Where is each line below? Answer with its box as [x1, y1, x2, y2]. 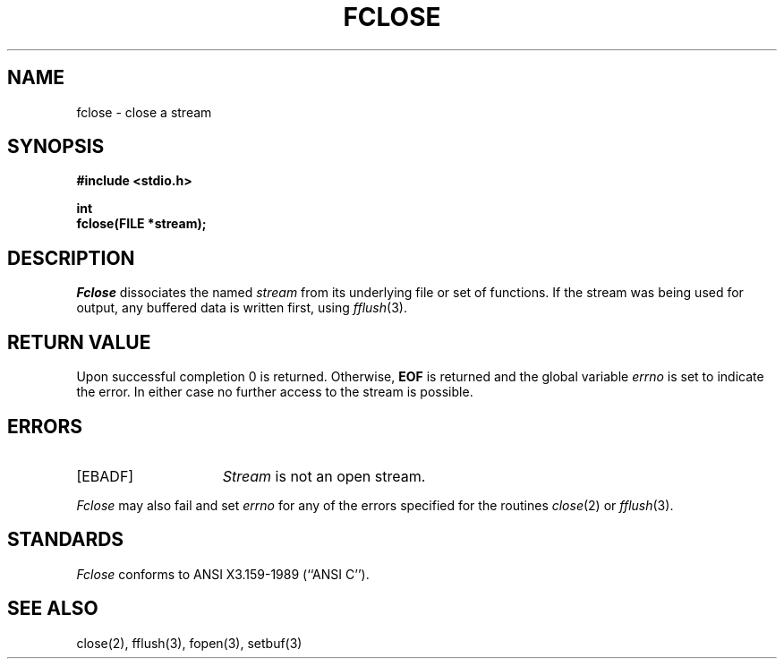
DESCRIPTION [7, 246, 135, 269]
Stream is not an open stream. [222, 466, 426, 485]
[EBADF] [76, 466, 134, 485]
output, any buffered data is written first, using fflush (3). [76, 300, 407, 316]
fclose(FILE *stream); [76, 216, 207, 232]
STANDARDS [7, 528, 124, 551]
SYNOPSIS [7, 135, 105, 158]
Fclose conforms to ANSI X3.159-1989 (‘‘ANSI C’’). [76, 566, 370, 582]
